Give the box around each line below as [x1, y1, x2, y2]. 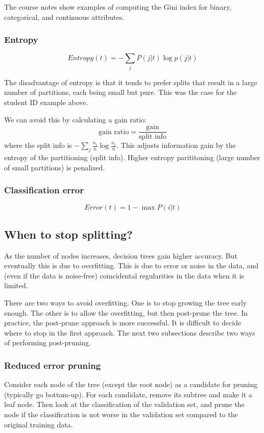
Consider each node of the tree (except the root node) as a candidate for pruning [4, 379, 258, 390]
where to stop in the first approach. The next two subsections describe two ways [4, 327, 255, 338]
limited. [4, 280, 28, 291]
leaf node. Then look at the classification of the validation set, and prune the [4, 399, 245, 410]
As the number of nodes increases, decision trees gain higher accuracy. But [4, 250, 237, 261]
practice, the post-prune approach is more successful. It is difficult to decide [4, 317, 242, 328]
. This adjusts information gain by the [116, 140, 236, 150]
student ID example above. [4, 96, 88, 107]
